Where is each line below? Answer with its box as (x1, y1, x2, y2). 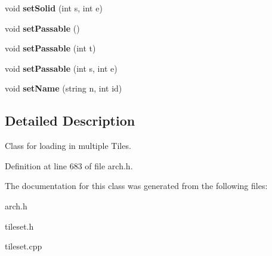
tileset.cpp (5, 240, 42, 252)
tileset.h (5, 220, 34, 232)
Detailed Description (5, 111, 135, 130)
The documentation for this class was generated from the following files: (5, 179, 268, 192)
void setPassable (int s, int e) (5, 62, 118, 74)
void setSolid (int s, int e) (5, 2, 103, 14)
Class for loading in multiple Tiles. (5, 139, 131, 152)
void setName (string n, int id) (5, 82, 122, 95)
